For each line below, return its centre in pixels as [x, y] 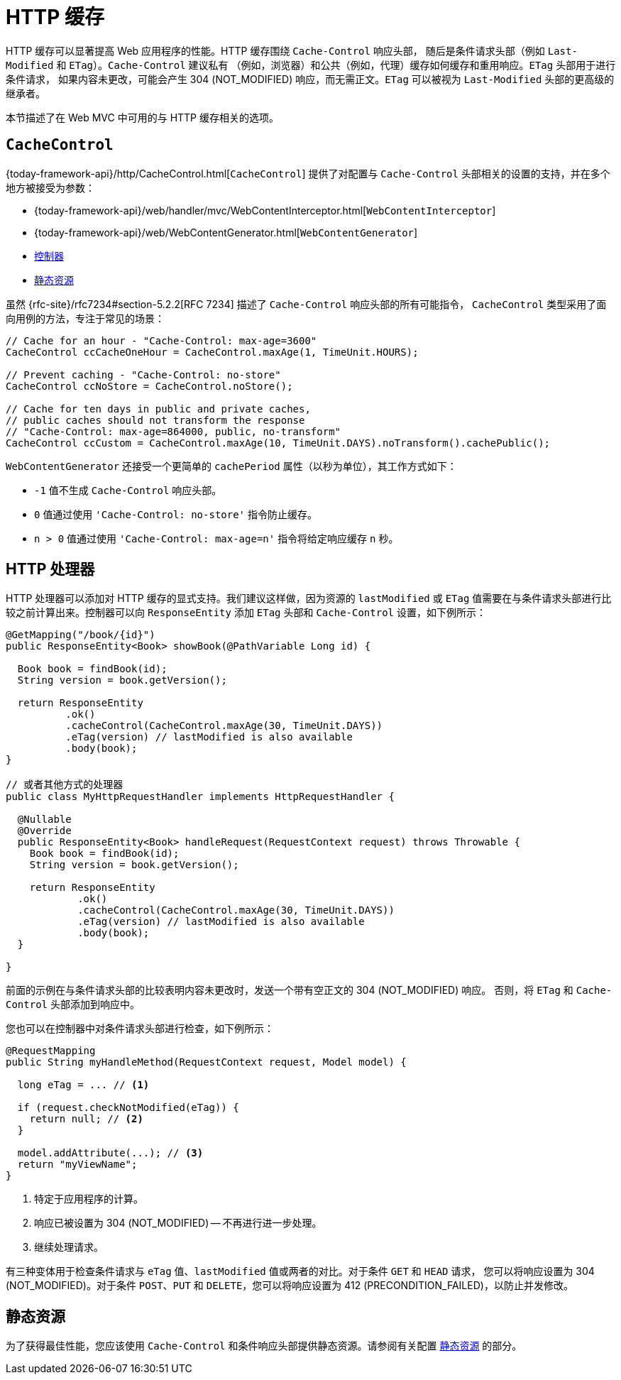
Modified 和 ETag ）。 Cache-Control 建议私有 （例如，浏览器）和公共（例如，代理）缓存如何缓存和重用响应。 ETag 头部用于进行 [311, 65]
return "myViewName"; [77, 1165]
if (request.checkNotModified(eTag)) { [128, 1108]
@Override [44, 831]
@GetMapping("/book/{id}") [81, 635]
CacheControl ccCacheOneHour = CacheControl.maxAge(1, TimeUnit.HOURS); [212, 352]
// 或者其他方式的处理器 [65, 785]
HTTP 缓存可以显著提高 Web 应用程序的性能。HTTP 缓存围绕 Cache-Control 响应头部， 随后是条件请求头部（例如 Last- [292, 50]
